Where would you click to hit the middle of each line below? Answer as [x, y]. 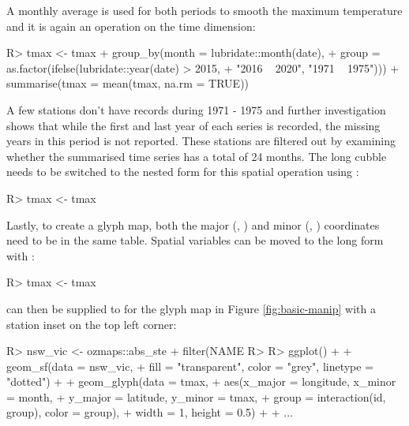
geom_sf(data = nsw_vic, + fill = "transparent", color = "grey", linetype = [190, 366]
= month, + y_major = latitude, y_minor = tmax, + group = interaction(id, [196, 396]
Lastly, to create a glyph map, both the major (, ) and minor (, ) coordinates [193, 224]
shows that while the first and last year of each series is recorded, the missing [193, 125]
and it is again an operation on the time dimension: [131, 26]
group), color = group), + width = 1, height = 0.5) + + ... [150, 412]
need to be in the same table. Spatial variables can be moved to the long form [195, 240]
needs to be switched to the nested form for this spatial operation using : [183, 172]
